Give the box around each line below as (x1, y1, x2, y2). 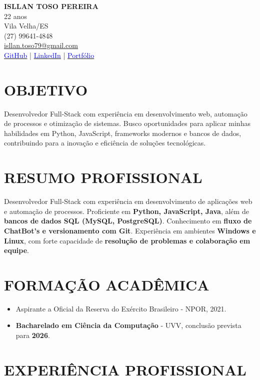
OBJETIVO (4, 79, 88, 99)
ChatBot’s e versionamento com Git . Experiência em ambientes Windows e (4, 225, 256, 235)
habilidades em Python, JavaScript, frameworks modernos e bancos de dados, (4, 127, 241, 138)
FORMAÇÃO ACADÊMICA (4, 274, 209, 294)
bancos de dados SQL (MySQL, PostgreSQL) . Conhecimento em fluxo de (4, 215, 252, 226)
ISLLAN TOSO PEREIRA (4, 1, 98, 11)
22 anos (4, 10, 27, 21)
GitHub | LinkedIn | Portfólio (4, 49, 94, 60)
